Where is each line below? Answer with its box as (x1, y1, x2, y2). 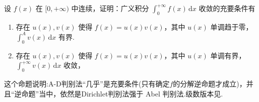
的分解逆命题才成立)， (173, 78, 246, 89)
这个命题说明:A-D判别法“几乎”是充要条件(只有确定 (4, 78, 170, 89)
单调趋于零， (210, 21, 253, 32)
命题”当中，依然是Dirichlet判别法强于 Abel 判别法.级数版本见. (21, 88, 223, 98)
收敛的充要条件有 (199, 3, 255, 13)
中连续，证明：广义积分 (71, 3, 149, 13)
